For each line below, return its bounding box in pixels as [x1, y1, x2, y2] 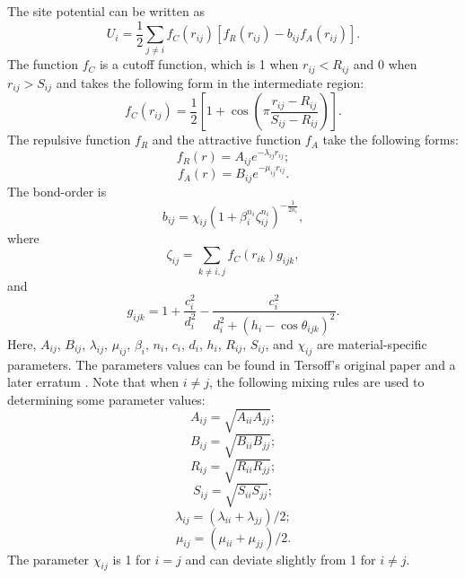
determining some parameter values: [7, 390, 206, 408]
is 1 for [112, 549, 151, 568]
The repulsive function [7, 130, 131, 149]
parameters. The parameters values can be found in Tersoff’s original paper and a [7, 355, 456, 373]
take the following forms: [322, 130, 459, 149]
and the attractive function [152, 130, 302, 149]
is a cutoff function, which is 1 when [99, 55, 299, 74]
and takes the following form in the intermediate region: [56, 73, 364, 92]
